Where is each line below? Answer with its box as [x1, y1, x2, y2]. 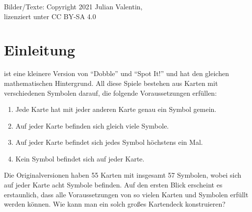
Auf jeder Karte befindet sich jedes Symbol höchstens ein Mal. [15, 137, 203, 147]
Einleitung [4, 40, 76, 60]
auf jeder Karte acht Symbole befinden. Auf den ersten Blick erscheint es [4, 180, 223, 190]
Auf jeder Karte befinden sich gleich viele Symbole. [15, 120, 169, 131]
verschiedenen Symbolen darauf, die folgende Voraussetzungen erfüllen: [4, 87, 217, 98]
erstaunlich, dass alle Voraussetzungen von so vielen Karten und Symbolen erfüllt [4, 189, 249, 199]
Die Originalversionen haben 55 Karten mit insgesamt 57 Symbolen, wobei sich [4, 170, 242, 180]
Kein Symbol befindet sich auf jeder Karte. [15, 153, 145, 163]
